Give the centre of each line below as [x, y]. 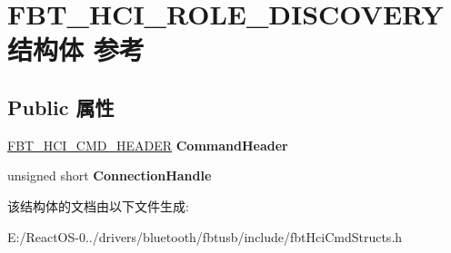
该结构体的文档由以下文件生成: [98, 205]
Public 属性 [61, 107]
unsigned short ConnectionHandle [110, 175]
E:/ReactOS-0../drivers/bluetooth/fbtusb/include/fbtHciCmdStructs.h [205, 236]
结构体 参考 [76, 49]
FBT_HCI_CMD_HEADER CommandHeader [148, 145]
